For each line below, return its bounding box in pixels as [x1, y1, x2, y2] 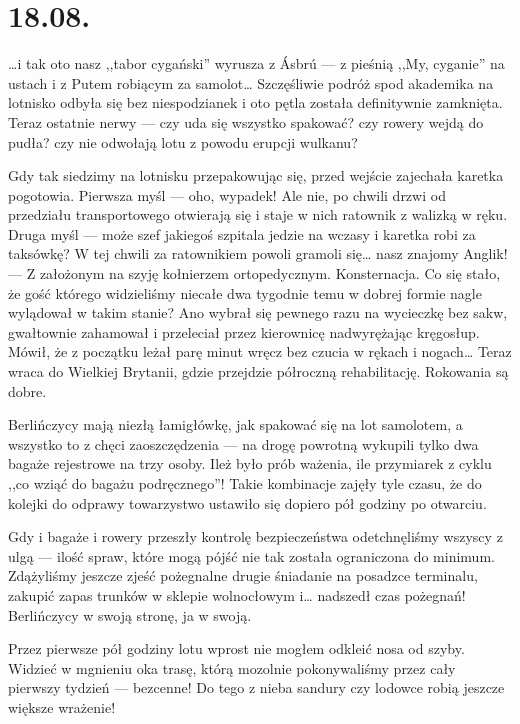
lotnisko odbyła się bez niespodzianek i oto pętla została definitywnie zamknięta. [8, 92, 503, 113]
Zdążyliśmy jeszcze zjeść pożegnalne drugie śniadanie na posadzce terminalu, [8, 565, 478, 586]
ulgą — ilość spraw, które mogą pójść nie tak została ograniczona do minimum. [8, 545, 495, 566]
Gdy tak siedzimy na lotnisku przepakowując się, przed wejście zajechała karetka [8, 165, 504, 186]
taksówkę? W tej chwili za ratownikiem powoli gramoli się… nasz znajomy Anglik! [8, 243, 508, 264]
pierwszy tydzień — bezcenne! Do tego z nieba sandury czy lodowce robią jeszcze [8, 677, 505, 698]
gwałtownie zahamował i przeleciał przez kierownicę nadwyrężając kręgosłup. [8, 321, 480, 342]
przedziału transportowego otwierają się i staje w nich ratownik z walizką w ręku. [8, 204, 508, 225]
